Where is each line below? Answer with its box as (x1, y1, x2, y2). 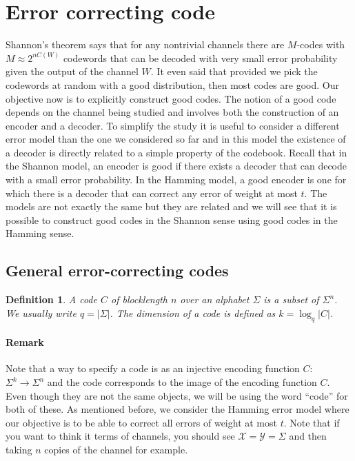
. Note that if (283, 415, 340, 429)
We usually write (6, 305, 77, 320)
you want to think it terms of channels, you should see (6, 429, 235, 443)
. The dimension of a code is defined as (110, 305, 276, 320)
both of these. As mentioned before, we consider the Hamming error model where (6, 402, 349, 416)
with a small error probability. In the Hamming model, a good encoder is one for (6, 172, 347, 187)
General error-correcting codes (6, 260, 229, 281)
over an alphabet (180, 292, 250, 307)
